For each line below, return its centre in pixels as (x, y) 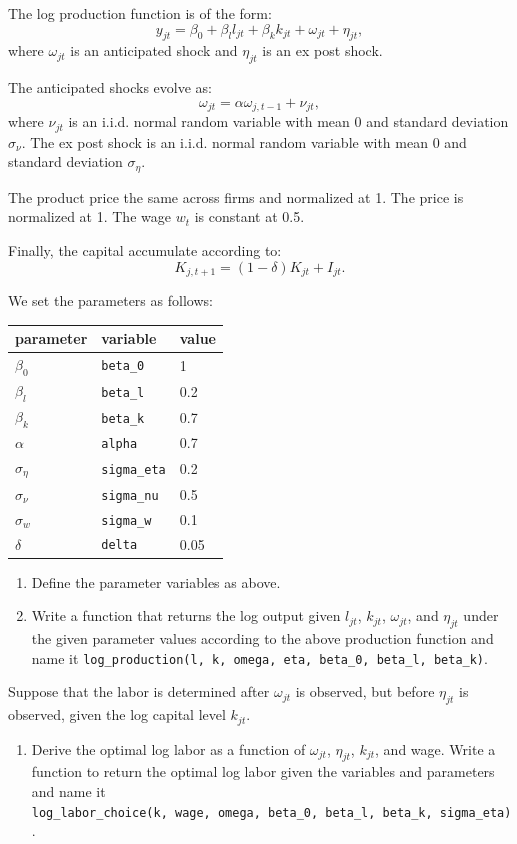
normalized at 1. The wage (89, 216)
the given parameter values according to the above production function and (262, 638)
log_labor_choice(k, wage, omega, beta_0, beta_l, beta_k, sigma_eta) (271, 812)
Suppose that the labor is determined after (139, 691)
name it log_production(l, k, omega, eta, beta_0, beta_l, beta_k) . (259, 657)
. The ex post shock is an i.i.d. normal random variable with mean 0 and (244, 141)
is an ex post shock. (322, 50)
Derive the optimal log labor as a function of (168, 748)
